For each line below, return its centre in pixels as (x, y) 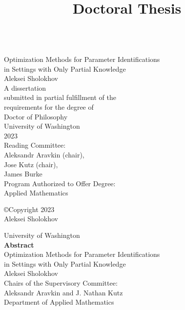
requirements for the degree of (49, 107)
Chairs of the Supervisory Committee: (61, 283)
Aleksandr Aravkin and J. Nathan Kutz (63, 292)
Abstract (19, 244)
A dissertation (25, 87)
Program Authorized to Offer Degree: (60, 183)
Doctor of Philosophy (36, 116)
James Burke (23, 174)
